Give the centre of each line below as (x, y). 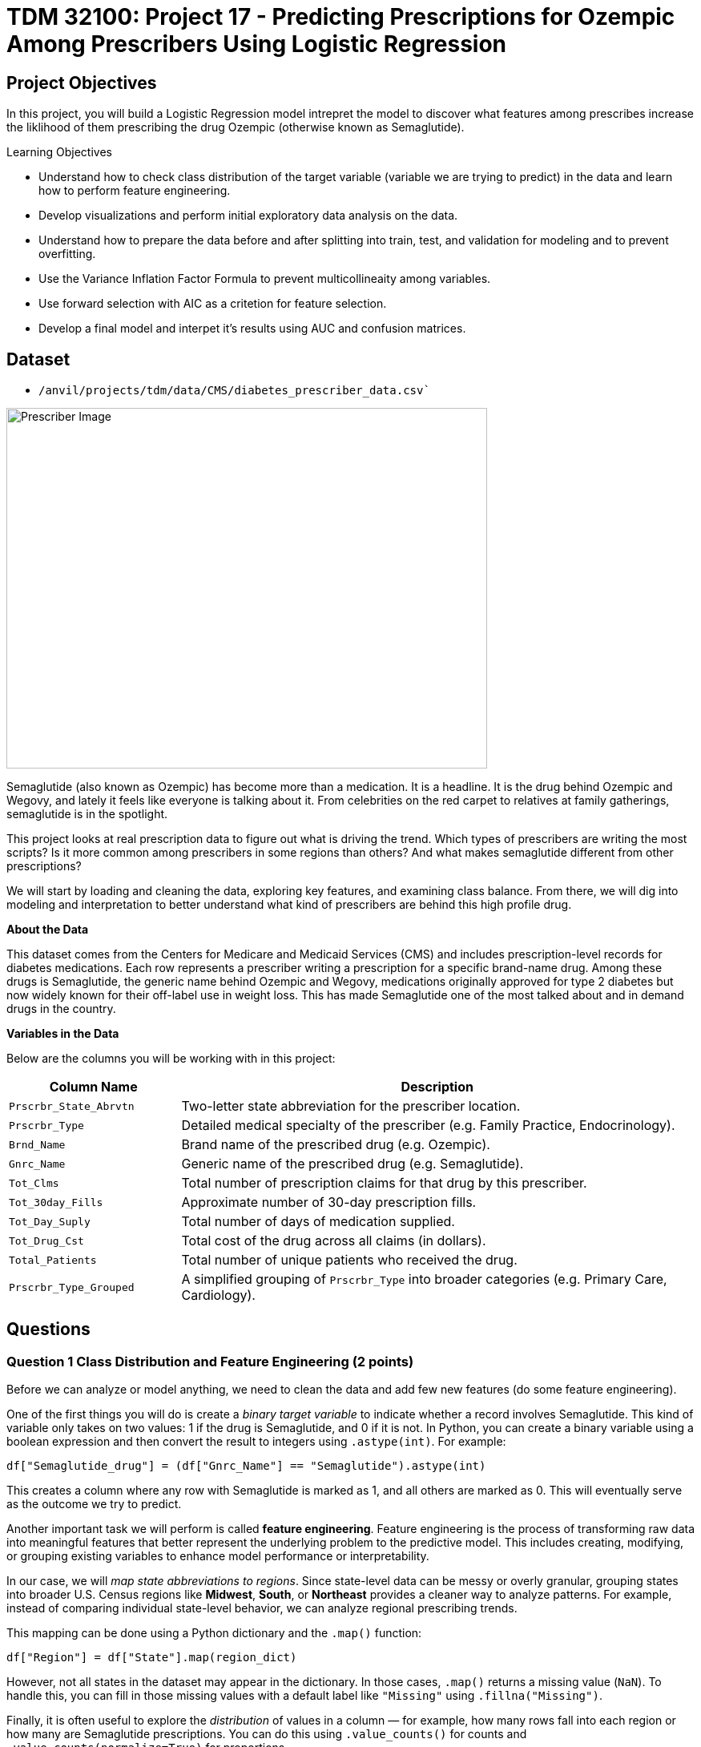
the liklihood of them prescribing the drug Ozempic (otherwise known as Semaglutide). (236, 127)
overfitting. (67, 254)
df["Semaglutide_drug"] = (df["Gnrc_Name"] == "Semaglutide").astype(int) (246, 1466)
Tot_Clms (34, 1183)
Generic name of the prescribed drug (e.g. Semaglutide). (353, 1164)
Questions (48, 1329)
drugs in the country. (61, 1009)
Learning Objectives (59, 152)
